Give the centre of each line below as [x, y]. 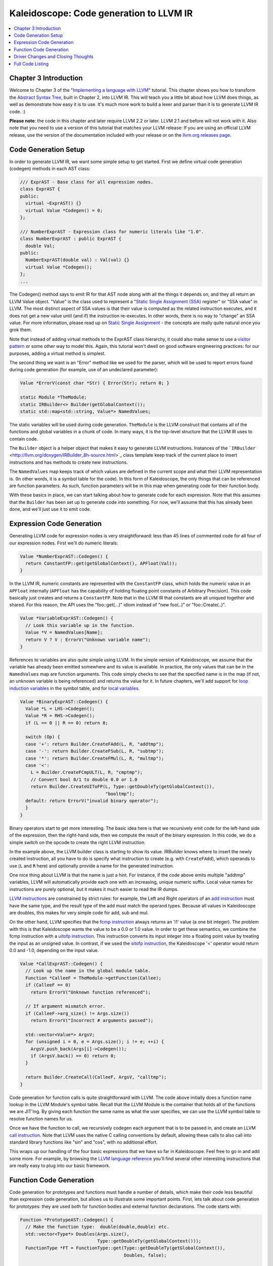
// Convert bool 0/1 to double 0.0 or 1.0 [84, 779]
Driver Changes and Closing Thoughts [54, 57]
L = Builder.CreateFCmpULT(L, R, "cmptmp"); [87, 773]
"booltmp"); [120, 794]
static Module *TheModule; [53, 397]
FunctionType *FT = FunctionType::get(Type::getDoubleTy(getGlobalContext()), [125, 1248]
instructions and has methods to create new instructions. [69, 462]
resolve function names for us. [41, 1119]
